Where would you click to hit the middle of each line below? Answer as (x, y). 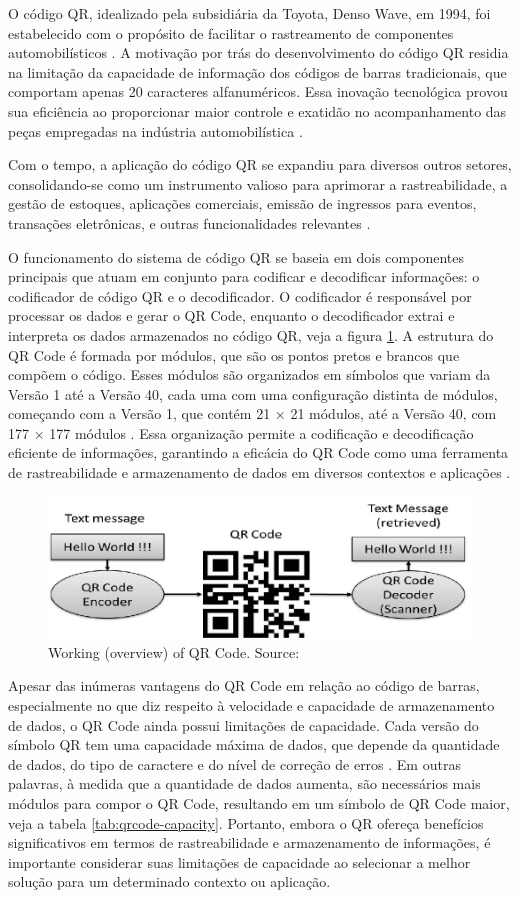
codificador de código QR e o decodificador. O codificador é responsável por (240, 295)
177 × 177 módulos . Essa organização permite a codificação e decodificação (241, 432)
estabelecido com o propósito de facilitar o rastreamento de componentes (231, 32)
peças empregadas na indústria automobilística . (155, 130)
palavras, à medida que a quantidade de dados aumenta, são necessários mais (244, 783)
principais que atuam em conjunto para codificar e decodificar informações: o (244, 276)
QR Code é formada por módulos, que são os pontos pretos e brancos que (234, 354)
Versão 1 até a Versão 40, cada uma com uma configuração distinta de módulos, (253, 393)
